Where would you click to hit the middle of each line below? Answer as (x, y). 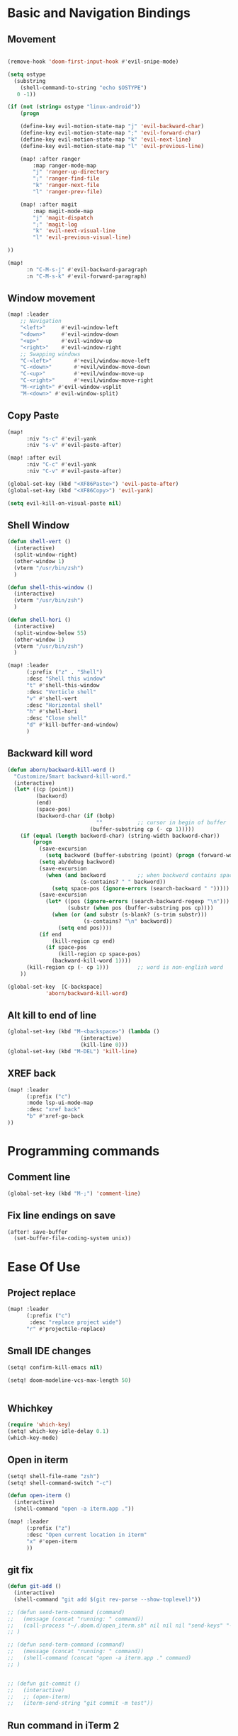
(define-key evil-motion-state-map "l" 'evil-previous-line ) (112, 146)
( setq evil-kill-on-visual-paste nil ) (64, 503)
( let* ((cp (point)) (44, 790)
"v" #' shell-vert (52, 698)
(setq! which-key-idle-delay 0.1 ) (58, 1431)
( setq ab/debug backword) (77, 862)
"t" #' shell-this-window (63, 685)
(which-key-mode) (33, 1438)
